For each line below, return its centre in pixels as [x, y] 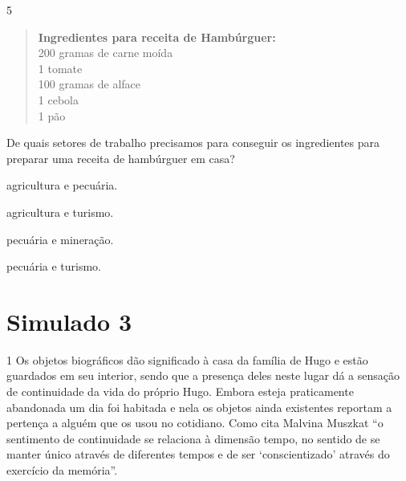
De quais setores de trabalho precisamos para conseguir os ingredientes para [193, 143]
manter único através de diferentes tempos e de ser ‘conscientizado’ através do [198, 454]
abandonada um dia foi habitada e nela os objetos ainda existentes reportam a [199, 407]
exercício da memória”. [62, 470]
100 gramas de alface [89, 84]
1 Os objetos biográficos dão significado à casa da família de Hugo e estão [187, 359]
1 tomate [60, 68]
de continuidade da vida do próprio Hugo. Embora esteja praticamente [180, 391]
